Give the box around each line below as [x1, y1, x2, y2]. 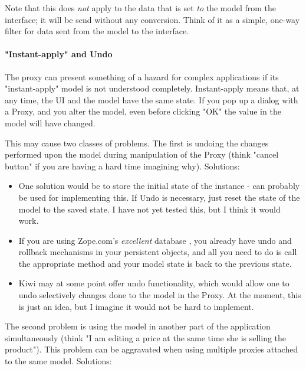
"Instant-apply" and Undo [5, 48, 113, 60]
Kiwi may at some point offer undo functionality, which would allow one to [18, 277, 289, 289]
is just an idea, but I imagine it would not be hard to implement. [18, 300, 254, 312]
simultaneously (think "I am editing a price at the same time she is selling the [5, 331, 287, 344]
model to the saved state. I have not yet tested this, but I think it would [18, 203, 281, 215]
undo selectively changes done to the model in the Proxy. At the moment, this [18, 289, 301, 301]
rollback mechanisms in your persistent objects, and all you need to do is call [18, 246, 297, 258]
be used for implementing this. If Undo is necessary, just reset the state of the [18, 191, 300, 203]
